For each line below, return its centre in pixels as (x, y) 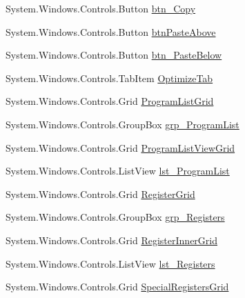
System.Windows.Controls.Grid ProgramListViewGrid (120, 147)
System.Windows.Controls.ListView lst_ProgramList (118, 171)
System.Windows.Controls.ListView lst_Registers (110, 263)
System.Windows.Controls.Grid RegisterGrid (100, 193)
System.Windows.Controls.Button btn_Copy (101, 8)
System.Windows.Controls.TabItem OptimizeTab (109, 78)
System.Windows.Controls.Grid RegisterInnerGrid (111, 240)
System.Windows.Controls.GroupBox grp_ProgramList (122, 124)
